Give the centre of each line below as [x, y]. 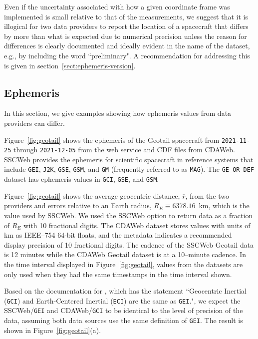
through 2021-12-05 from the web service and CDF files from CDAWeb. [124, 150]
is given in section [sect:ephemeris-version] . [70, 65]
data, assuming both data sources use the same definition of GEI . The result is [124, 320]
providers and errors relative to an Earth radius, [78, 205]
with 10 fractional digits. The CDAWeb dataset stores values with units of [137, 225]
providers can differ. [34, 123]
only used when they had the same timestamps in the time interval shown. [118, 274]
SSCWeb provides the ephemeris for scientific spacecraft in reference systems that [129, 159]
